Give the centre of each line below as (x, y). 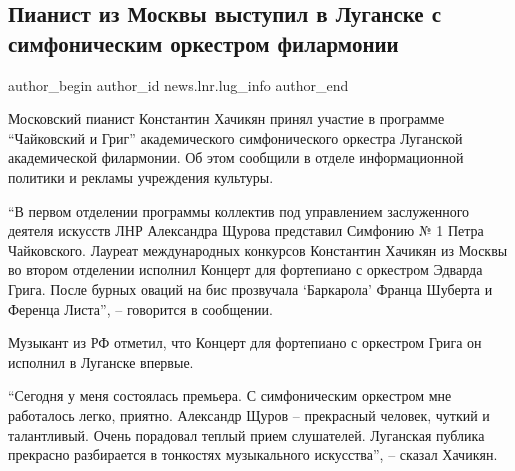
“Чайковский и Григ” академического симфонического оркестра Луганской (235, 137)
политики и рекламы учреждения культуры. (141, 176)
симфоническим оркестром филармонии (203, 42)
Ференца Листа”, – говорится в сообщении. (140, 308)
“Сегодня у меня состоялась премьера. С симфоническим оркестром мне (230, 395)
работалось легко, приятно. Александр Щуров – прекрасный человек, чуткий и (249, 414)
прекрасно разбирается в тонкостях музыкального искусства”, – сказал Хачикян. (253, 454)
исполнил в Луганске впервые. (101, 361)
